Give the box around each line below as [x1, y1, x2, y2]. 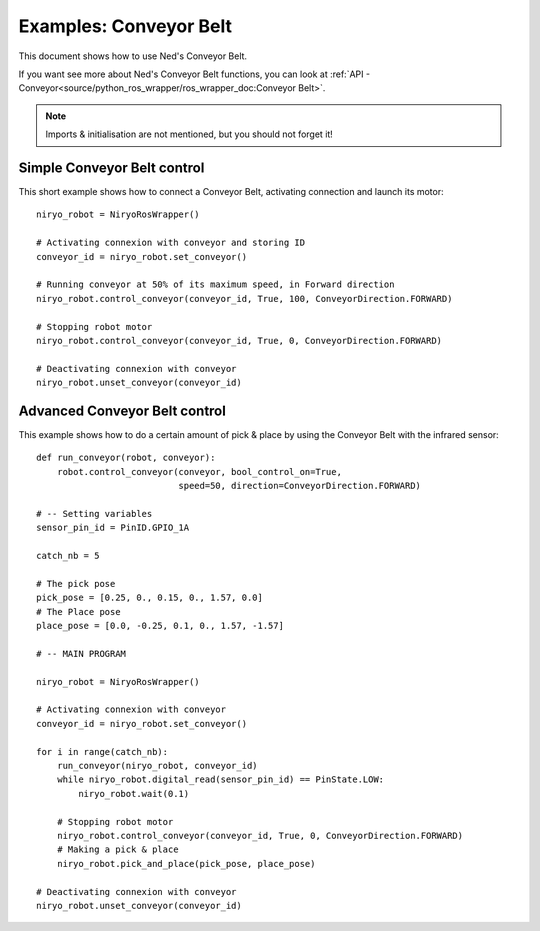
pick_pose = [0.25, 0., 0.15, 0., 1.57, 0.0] [36, 592, 264, 604]
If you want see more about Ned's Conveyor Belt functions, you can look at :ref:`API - [18, 68, 370, 80]
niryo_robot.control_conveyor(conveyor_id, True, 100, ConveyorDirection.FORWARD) [36, 293, 453, 304]
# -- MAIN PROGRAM [36, 648, 127, 659]
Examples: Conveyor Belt [18, 15, 232, 37]
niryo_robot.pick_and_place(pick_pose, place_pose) [56, 858, 316, 869]
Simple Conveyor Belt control [18, 159, 205, 176]
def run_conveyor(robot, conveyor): [36, 452, 216, 464]
